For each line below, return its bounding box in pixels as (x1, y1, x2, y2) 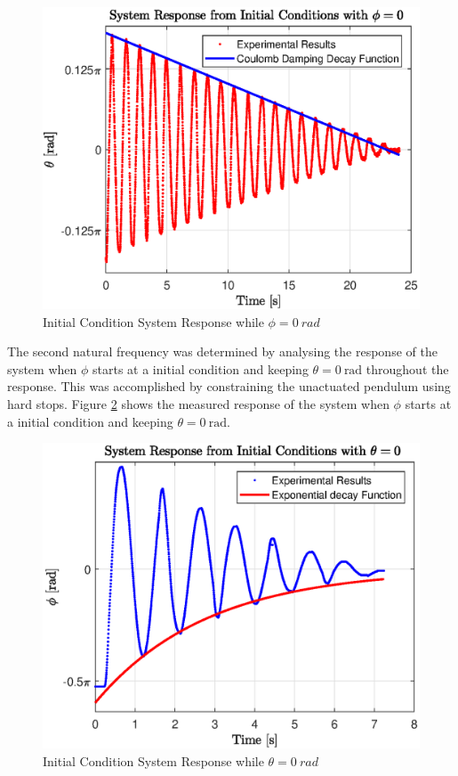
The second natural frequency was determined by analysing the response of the (7, 342, 438, 361)
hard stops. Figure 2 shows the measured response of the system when (7, 395, 390, 413)
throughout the (366, 359, 449, 378)
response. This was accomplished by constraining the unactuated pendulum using (7, 377, 451, 396)
